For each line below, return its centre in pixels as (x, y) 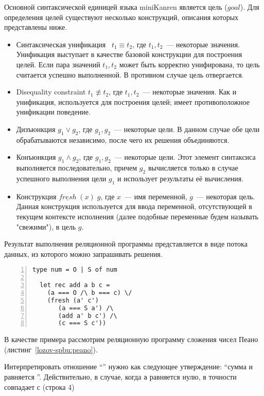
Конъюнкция (36, 157)
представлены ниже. (36, 27)
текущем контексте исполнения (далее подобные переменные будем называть (137, 216)
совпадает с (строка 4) (39, 386)
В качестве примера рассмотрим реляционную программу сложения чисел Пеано (131, 339)
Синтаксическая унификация (61, 44)
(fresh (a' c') (73, 300)
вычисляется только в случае (193, 168)
